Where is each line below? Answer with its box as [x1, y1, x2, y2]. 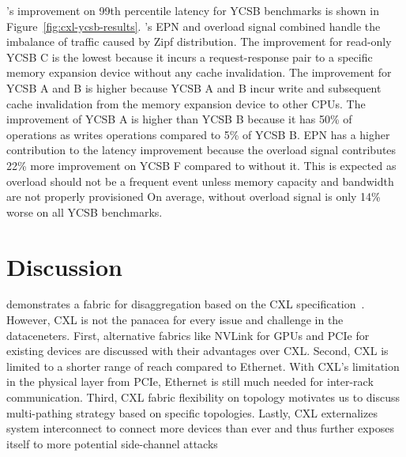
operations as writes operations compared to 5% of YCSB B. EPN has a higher [6, 126, 390, 142]
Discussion [6, 250, 122, 282]
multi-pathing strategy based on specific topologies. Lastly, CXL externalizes [6, 404, 378, 421]
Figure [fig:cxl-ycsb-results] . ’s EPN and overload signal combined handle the [6, 17, 381, 34]
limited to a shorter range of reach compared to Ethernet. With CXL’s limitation [6, 357, 400, 374]
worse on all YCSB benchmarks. [6, 203, 163, 220]
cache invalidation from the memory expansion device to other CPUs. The [6, 95, 366, 111]
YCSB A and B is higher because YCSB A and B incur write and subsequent [6, 79, 382, 96]
